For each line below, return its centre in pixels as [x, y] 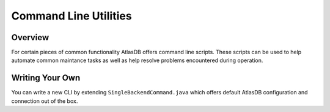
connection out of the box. [45, 101]
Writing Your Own [46, 78]
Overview [30, 37]
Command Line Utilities [71, 16]
